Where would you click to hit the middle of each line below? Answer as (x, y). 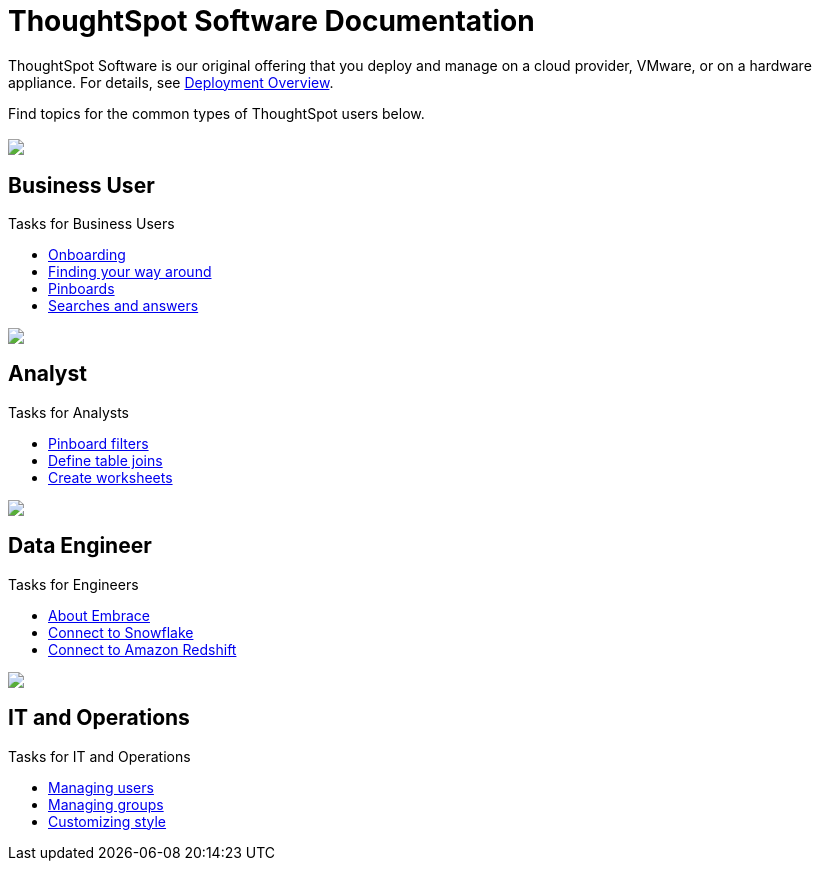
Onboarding (87, 255)
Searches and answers (123, 306)
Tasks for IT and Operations (99, 756)
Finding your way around (130, 272)
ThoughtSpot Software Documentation (271, 21)
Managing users (101, 787)
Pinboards (81, 289)
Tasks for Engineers (73, 584)
